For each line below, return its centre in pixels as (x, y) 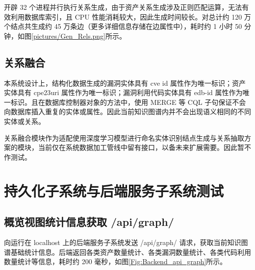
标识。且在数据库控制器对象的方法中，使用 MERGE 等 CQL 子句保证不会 (128, 102)
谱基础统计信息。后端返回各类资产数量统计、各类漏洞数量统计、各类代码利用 (127, 252)
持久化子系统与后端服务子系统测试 (114, 190)
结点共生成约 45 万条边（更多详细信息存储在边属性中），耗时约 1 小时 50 (126, 26)
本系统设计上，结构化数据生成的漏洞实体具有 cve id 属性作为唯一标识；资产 (125, 83)
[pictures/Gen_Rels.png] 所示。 (79, 36)
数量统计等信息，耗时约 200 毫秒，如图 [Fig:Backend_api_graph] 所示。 (115, 261)
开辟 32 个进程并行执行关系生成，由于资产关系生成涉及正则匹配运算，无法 (123, 7)
